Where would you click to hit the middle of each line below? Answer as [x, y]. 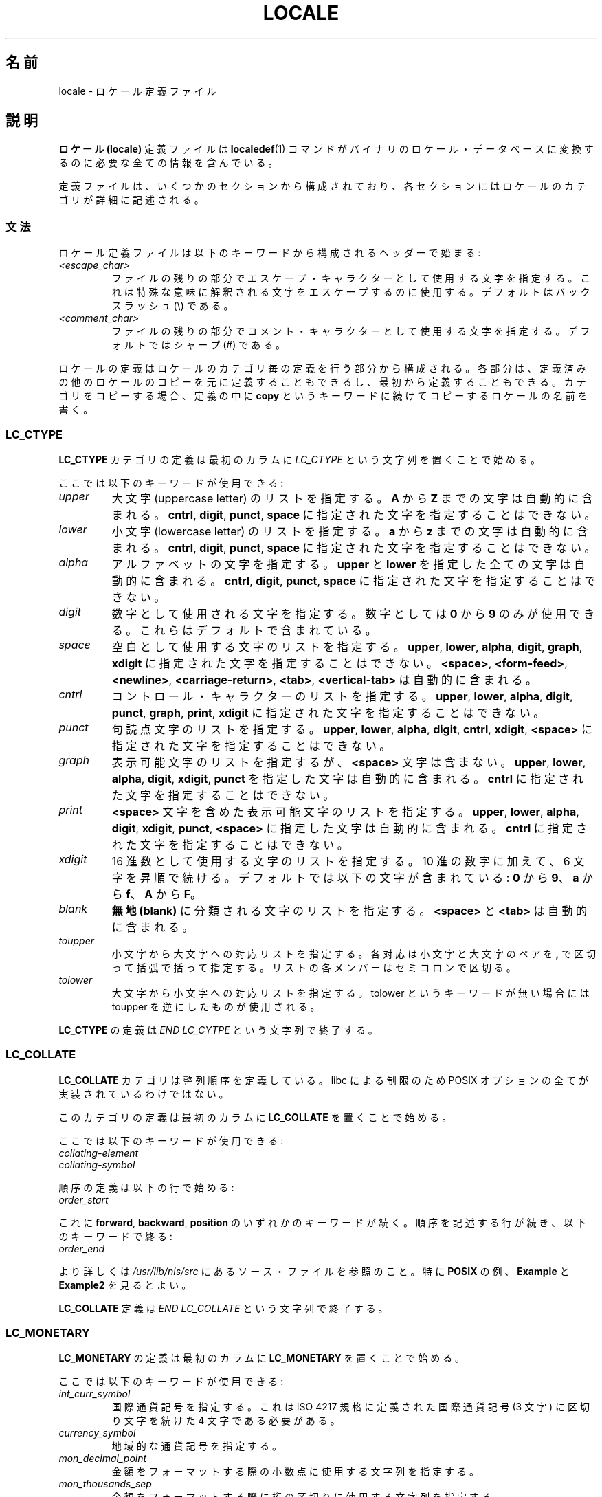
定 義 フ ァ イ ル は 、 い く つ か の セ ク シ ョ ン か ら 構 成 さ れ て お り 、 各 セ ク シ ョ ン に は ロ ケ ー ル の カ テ [322, 186]
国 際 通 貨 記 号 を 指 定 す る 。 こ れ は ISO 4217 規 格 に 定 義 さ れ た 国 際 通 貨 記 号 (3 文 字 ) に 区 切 [350, 1407]
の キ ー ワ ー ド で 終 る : [115, 1236]
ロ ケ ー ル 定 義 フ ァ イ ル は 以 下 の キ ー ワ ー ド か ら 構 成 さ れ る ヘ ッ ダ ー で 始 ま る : [270, 253]
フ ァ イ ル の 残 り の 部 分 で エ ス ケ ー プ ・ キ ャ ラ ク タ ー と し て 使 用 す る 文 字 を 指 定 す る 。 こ [351, 278]
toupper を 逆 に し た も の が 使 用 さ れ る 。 [216, 1006]
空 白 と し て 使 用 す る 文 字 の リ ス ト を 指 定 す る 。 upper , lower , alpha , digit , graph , [347, 646]
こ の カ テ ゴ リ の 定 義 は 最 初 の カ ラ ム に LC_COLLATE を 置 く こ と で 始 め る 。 [255, 1117]
